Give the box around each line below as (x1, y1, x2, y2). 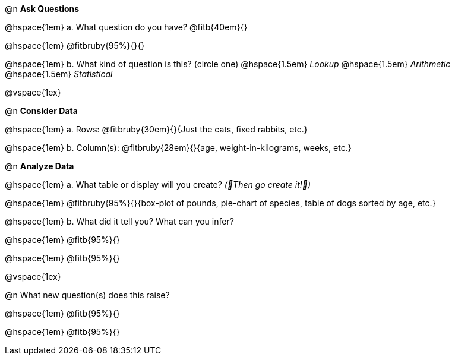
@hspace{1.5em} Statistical (5, 69, 113, 79)
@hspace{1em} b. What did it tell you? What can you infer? (5, 216, 234, 226)
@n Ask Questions (5, 4, 80, 14)
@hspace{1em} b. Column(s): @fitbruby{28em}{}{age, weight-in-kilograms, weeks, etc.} (5, 143, 352, 153)
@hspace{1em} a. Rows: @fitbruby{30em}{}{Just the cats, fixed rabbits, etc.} (5, 124, 308, 134)
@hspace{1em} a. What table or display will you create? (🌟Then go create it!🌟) (5, 179, 311, 190)
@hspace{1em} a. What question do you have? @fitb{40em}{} (5, 22, 248, 32)
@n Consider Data (5, 106, 78, 116)
